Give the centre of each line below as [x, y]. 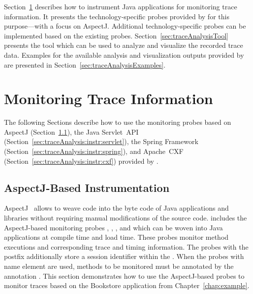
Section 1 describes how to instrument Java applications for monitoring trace [121, 6]
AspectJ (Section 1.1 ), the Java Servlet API [71, 131]
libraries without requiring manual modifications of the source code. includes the [126, 218]
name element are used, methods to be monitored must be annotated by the [119, 266]
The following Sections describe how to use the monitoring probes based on [118, 122]
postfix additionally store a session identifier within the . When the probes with [124, 256]
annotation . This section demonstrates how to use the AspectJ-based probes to [124, 276]
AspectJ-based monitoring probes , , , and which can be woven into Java [113, 227]
